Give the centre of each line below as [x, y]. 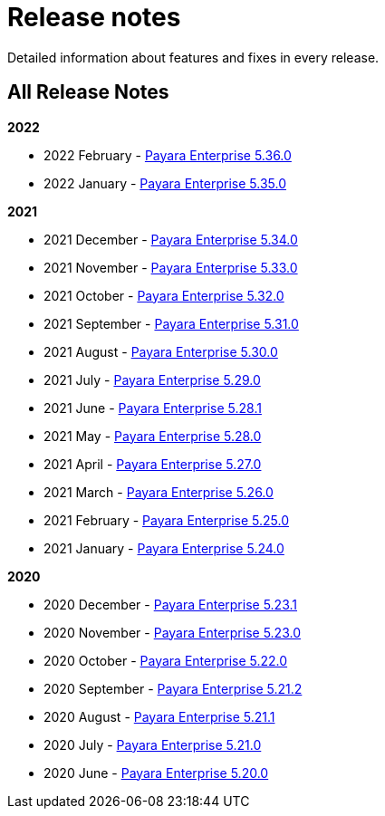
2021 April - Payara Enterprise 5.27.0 [153, 464]
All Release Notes [88, 92]
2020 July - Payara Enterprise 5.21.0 [153, 744]
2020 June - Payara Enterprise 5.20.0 [156, 773]
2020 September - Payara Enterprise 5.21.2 [173, 688]
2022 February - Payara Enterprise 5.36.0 [168, 155]
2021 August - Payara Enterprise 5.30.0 [161, 351]
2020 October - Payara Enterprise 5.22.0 [166, 660]
